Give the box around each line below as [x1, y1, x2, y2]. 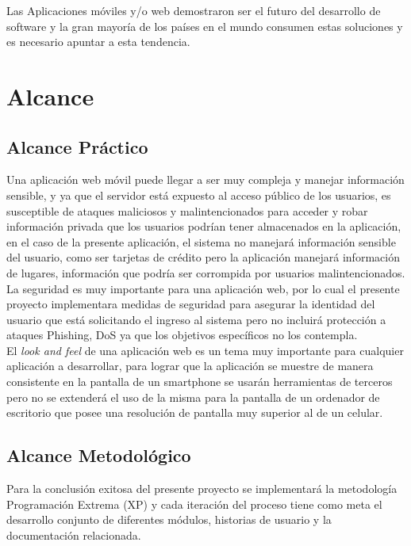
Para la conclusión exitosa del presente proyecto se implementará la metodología [6, 480, 398, 497]
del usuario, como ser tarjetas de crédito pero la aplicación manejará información [6, 249, 400, 265]
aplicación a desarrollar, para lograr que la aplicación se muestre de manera [6, 357, 374, 374]
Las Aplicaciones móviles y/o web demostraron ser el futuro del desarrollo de [6, 2, 381, 18]
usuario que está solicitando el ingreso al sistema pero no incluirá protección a [6, 311, 386, 327]
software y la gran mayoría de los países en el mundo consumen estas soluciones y [6, 17, 403, 34]
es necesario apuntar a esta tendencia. [6, 33, 190, 50]
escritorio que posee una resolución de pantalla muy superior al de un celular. [6, 404, 383, 421]
